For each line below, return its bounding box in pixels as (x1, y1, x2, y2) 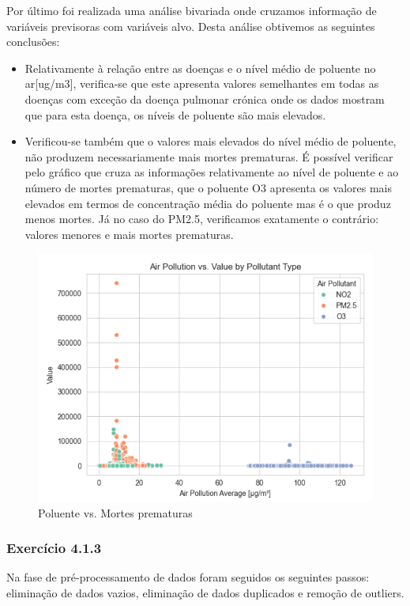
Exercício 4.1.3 (6, 538, 102, 558)
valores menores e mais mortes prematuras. (24, 225, 234, 242)
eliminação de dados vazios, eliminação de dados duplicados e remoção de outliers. (6, 584, 404, 600)
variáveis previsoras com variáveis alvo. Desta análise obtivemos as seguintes (6, 17, 375, 34)
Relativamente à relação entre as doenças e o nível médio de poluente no (24, 59, 376, 76)
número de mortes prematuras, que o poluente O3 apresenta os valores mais (24, 179, 392, 195)
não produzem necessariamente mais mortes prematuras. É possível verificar (24, 148, 393, 165)
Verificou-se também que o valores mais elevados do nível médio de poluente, (24, 133, 397, 150)
